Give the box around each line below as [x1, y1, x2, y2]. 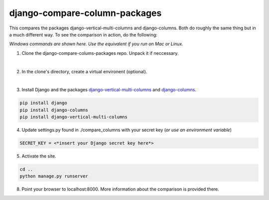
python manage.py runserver [19, 174, 88, 179]
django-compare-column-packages [9, 7, 162, 18]
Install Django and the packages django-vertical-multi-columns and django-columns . [21, 87, 197, 93]
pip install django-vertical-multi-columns [19, 114, 128, 120]
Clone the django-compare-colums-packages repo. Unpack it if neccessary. [21, 50, 179, 56]
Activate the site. [21, 153, 57, 159]
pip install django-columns [19, 107, 88, 113]
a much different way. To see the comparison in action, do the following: [9, 31, 158, 37]
